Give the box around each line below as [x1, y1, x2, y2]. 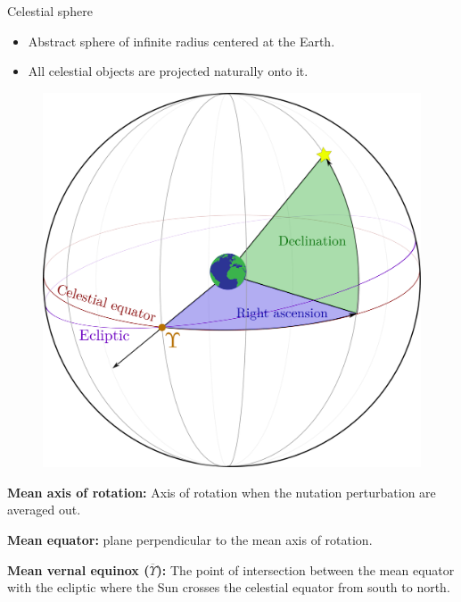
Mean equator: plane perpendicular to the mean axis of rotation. [7, 531, 373, 548]
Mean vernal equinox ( [7, 560, 150, 579]
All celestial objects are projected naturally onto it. [28, 62, 309, 80]
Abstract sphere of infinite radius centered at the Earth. [28, 31, 335, 50]
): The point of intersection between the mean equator [156, 560, 455, 579]
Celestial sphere [7, 2, 93, 20]
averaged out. [7, 500, 81, 519]
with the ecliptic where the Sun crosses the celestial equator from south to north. [7, 578, 450, 597]
